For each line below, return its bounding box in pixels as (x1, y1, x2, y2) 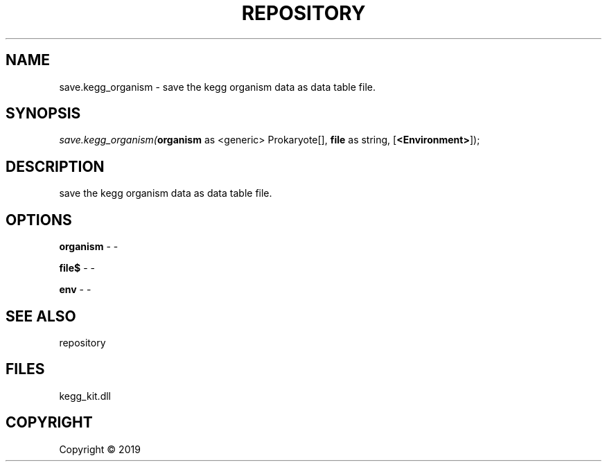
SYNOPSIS (6, 105, 81, 123)
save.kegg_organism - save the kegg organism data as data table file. (59, 80, 376, 93)
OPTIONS (6, 211, 72, 229)
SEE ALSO (6, 307, 76, 325)
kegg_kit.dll (59, 389, 111, 402)
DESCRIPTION (6, 157, 105, 175)
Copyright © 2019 (59, 443, 141, 455)
